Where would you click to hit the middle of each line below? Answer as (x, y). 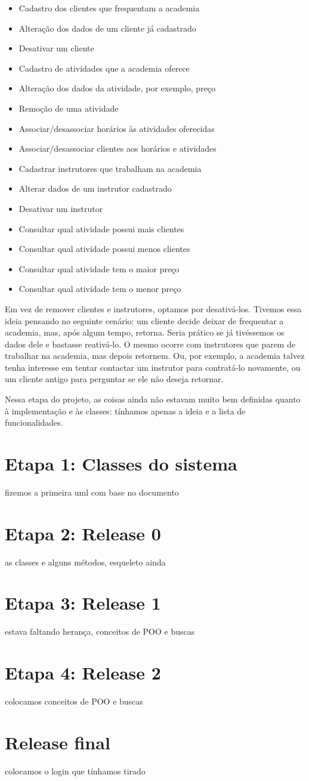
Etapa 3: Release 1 (83, 603)
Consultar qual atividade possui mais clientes (101, 228)
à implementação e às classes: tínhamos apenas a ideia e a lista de (125, 411)
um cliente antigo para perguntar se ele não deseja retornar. (114, 379)
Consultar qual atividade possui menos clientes (104, 249)
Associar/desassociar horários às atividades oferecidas (117, 128)
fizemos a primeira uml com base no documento (92, 492)
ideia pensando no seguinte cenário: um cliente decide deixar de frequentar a (144, 320)
